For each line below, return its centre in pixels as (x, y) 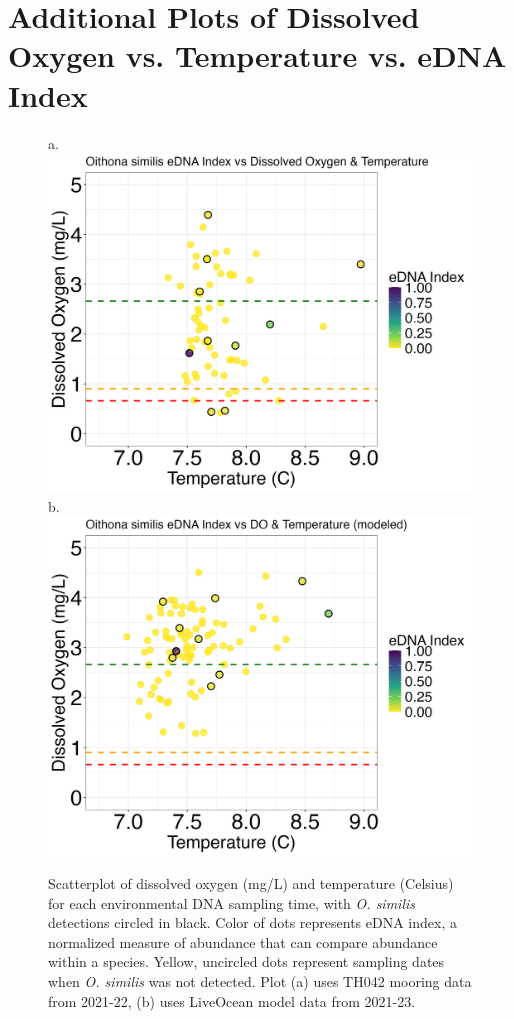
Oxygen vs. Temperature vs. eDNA (257, 55)
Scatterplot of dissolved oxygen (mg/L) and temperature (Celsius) (251, 883)
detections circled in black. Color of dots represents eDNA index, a (252, 922)
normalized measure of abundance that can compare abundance (243, 941)
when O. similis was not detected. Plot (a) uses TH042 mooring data (260, 981)
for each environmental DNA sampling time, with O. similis (232, 902)
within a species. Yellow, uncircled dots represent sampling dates (246, 961)
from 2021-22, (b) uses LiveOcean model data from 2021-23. (232, 1000)
